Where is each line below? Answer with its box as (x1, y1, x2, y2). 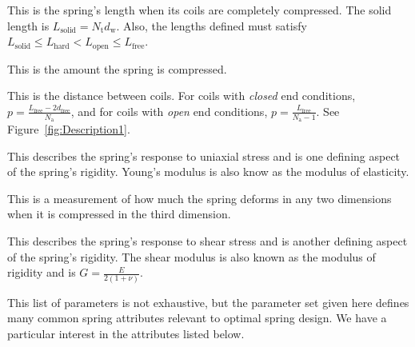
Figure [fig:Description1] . (7, 121, 130, 138)
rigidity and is (7, 264, 76, 281)
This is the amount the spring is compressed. (7, 60, 227, 77)
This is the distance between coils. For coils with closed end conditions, (7, 87, 356, 104)
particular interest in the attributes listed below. (7, 325, 245, 341)
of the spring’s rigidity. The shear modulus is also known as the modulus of (7, 248, 376, 265)
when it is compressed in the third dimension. (7, 205, 231, 222)
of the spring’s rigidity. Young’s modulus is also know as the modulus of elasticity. (7, 163, 409, 180)
